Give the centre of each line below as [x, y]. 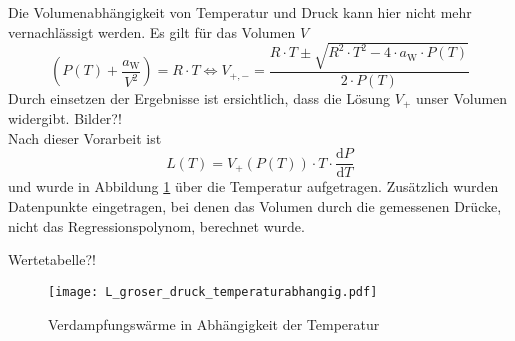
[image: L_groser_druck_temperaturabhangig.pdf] [213, 291]
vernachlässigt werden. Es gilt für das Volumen [152, 31]
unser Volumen [461, 97]
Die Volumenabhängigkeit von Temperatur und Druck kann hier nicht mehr [240, 12]
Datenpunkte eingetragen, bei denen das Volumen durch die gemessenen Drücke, [255, 206]
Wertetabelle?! [52, 259]
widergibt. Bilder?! [65, 118]
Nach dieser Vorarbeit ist [85, 137]
